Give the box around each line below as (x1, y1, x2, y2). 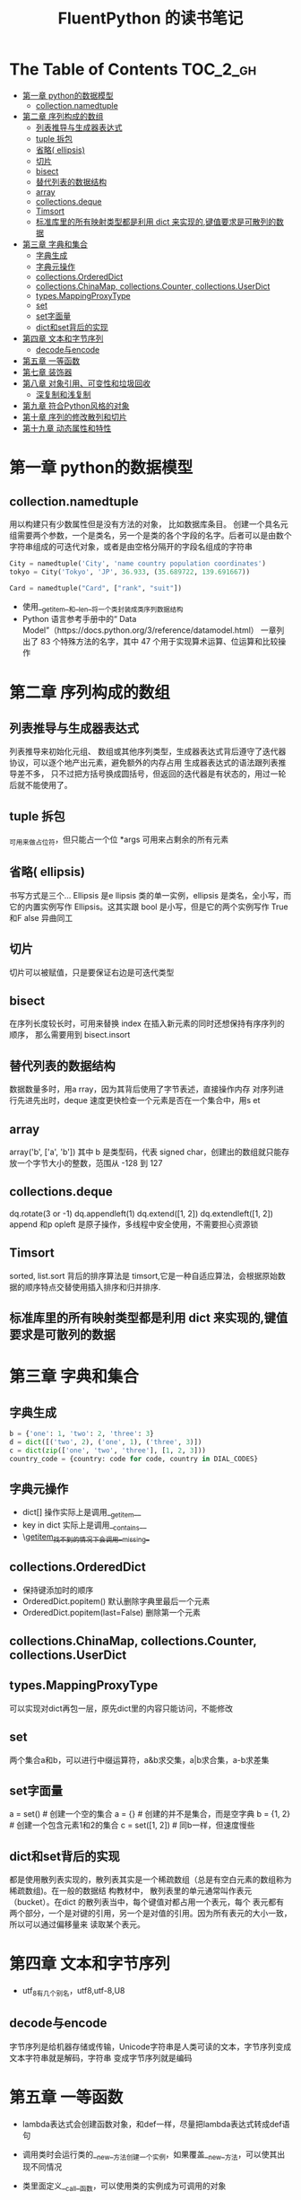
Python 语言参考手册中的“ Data (21, 614, 137, 625)
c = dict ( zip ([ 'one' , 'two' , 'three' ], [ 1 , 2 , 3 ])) (9, 1446, 206, 1455)
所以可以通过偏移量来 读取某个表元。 (9, 1919, 145, 1930)
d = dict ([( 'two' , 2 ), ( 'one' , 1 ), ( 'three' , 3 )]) (9, 1437, 202, 1446)
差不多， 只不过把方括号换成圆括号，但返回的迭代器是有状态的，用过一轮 (16, 768, 287, 779)
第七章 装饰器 (21, 366, 73, 377)
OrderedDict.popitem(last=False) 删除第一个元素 (21, 1607, 202, 1617)
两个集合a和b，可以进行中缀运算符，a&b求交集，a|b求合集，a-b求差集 (9, 1754, 270, 1765)
